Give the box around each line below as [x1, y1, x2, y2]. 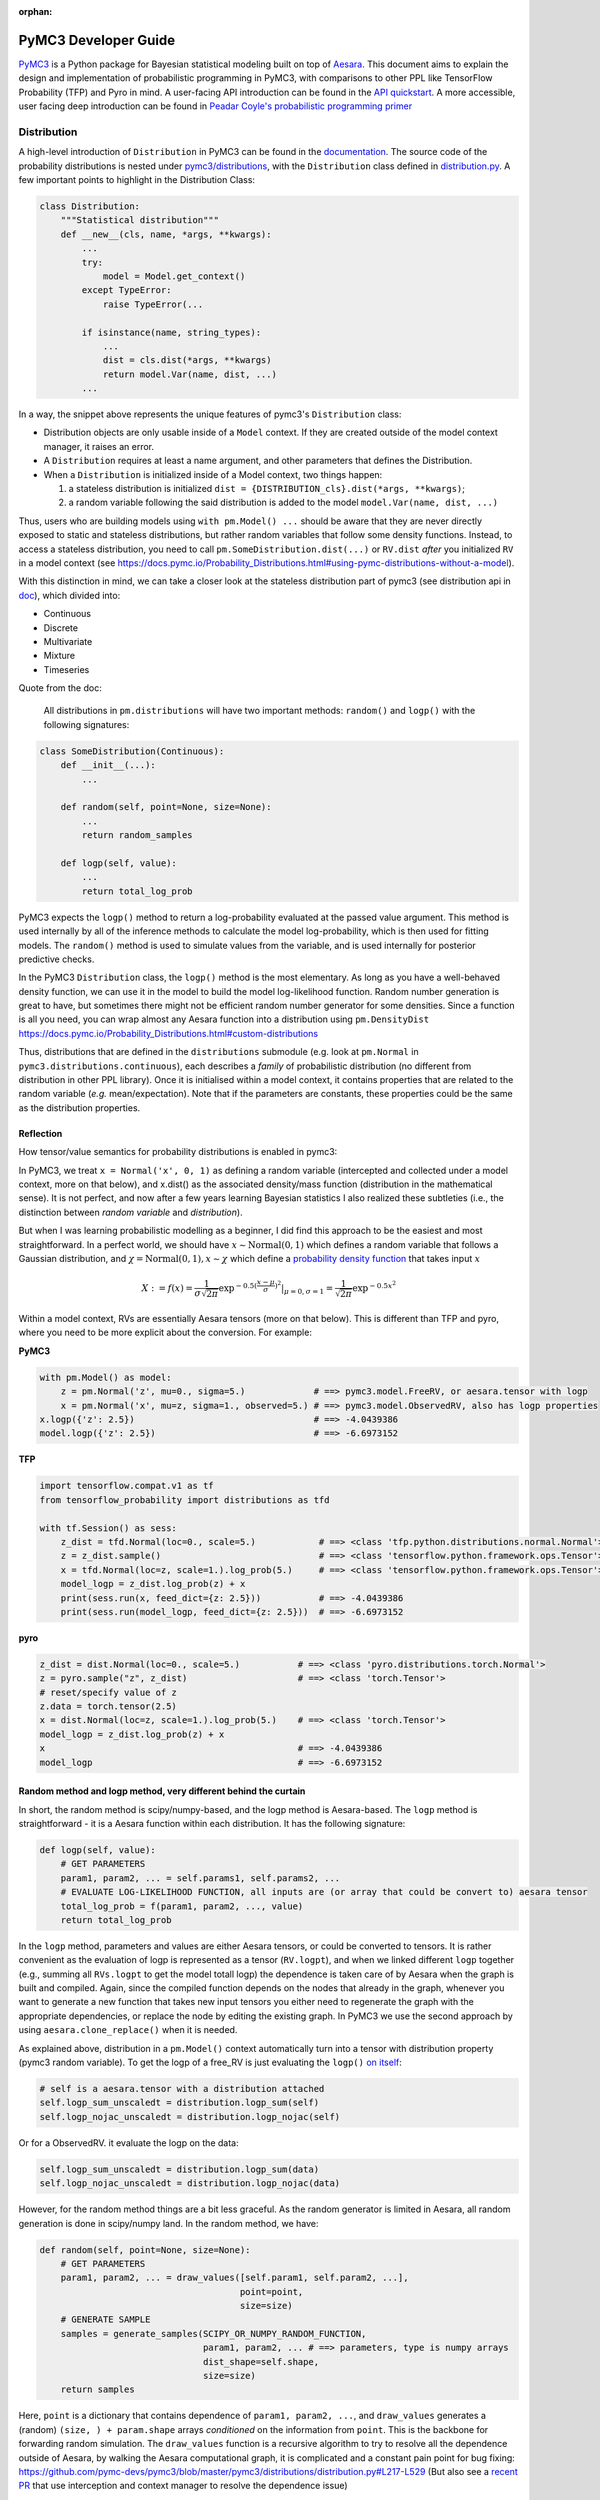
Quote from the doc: [18, 682, 102, 694]
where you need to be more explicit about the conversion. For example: [18, 1326, 312, 1339]
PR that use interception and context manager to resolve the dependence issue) [18, 2480, 349, 2492]
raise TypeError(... [102, 298, 204, 310]
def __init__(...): [60, 760, 157, 771]
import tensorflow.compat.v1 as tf [39, 1480, 214, 1492]
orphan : [18, 6, 53, 17]
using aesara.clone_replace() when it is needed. [18, 2024, 238, 2036]
